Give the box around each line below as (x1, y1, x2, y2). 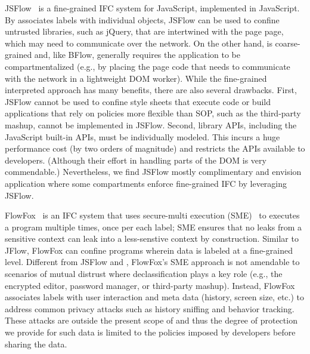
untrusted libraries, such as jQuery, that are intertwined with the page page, (5, 25, 284, 38)
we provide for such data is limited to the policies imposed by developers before (5, 326, 296, 338)
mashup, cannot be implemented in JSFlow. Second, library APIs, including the (5, 118, 297, 131)
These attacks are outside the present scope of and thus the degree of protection (5, 314, 297, 327)
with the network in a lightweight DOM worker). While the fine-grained (5, 72, 267, 84)
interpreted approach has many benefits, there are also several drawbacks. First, (5, 84, 297, 96)
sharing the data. (5, 337, 67, 350)
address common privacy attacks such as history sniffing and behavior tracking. (5, 302, 294, 315)
